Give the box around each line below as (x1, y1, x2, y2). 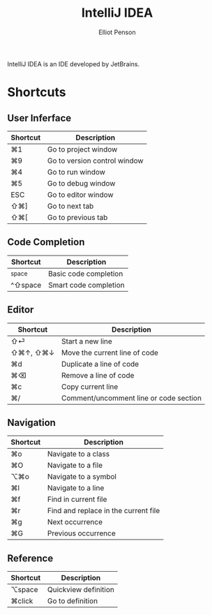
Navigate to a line (47, 483, 105, 493)
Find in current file (47, 494, 107, 504)
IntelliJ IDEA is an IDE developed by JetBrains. (7, 59, 140, 68)
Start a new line (61, 336, 113, 346)
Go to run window (47, 167, 106, 177)
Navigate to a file (47, 461, 103, 470)
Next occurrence (47, 517, 103, 527)
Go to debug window (47, 178, 116, 188)
